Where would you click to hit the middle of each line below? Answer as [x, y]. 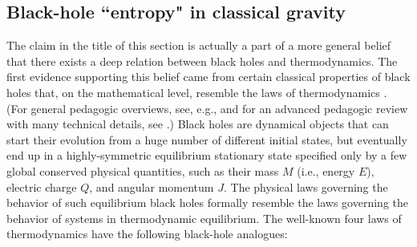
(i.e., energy [326, 170]
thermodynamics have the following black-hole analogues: [147, 234]
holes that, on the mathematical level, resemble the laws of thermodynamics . [197, 92]
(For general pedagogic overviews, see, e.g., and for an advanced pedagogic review [207, 108]
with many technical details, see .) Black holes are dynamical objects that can [198, 124]
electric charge [42, 186]
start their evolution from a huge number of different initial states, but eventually [207, 139]
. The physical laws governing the [306, 186]
